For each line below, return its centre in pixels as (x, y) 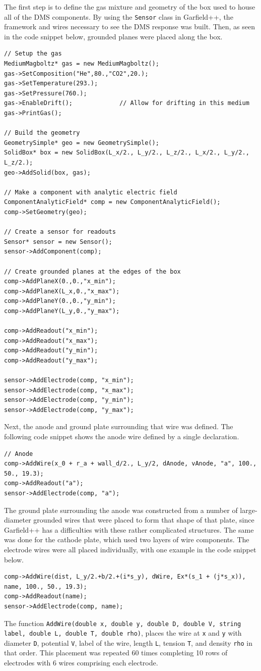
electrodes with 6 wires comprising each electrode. (81, 663)
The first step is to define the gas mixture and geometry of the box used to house (130, 7)
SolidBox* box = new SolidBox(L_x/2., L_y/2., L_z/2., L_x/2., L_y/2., (127, 153)
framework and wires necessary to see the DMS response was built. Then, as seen (130, 27)
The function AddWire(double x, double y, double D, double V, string (123, 623)
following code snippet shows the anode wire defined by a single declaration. (122, 436)
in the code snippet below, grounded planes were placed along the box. (113, 36)
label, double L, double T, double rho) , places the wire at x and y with (123, 633)
